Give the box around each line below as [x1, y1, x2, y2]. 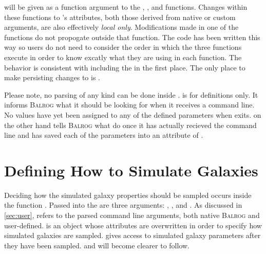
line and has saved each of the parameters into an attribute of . [4, 130, 203, 140]
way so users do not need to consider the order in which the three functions [4, 42, 242, 52]
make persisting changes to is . [4, 72, 100, 83]
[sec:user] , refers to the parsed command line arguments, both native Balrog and [4, 210, 260, 221]
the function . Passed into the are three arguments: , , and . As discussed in [4, 199, 242, 210]
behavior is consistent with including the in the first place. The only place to [4, 62, 245, 72]
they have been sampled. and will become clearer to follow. [4, 240, 190, 250]
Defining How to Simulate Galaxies [4, 159, 258, 180]
